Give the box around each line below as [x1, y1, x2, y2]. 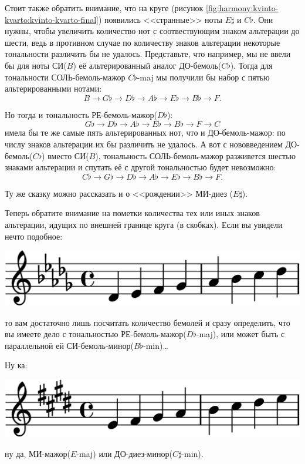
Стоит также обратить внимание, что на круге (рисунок [5, 2, 204, 14]
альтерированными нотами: [5, 82, 102, 95]
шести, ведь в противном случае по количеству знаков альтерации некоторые [5, 36, 280, 48]
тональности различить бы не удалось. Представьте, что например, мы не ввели [5, 48, 291, 60]
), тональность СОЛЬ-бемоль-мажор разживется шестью [95, 149, 296, 162]
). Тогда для [230, 59, 273, 71]
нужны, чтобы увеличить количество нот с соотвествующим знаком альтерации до [5, 25, 300, 37]
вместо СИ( [48, 149, 89, 162]
